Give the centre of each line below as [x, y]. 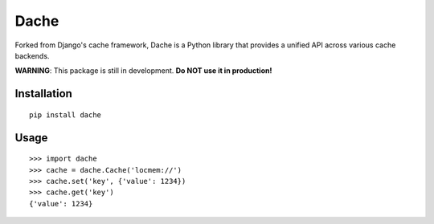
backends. [32, 55]
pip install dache [66, 115]
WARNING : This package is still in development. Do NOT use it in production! [143, 71]
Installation [43, 94]
